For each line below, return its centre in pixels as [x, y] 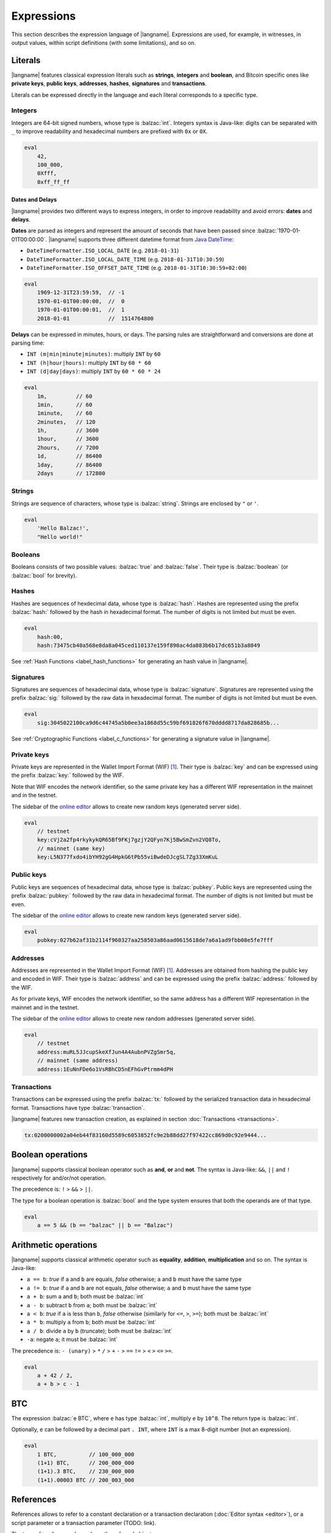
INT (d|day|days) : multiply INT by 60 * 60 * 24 [94, 372]
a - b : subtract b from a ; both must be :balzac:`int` [92, 1305]
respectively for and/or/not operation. [59, 1178]
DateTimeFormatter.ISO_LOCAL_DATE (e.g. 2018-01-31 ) [103, 251]
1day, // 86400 [70, 465]
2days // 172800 [71, 473]
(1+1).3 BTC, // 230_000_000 [86, 1471]
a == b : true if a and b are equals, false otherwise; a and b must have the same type [134, 1279]
